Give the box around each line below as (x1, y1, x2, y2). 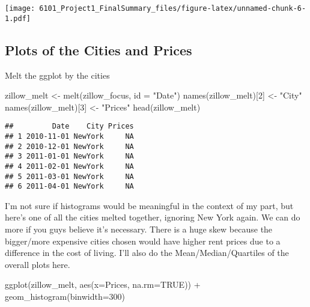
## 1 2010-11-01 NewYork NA (5, 132, 134, 141)
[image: (5, 4, 35, 13)
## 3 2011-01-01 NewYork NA (5, 152, 134, 161)
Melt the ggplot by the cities (5, 68, 110, 81)
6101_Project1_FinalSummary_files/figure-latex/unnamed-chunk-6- (39, 4, 306, 13)
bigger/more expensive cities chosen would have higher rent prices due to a (5, 234, 281, 247)
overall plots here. (5, 258, 70, 270)
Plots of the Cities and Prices (5, 40, 192, 59)
